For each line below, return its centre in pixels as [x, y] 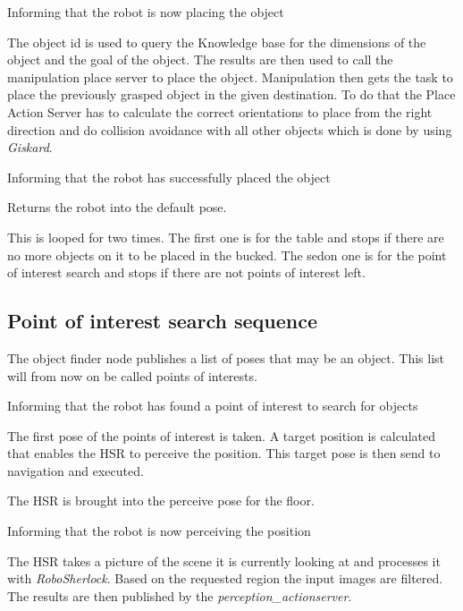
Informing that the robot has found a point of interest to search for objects [213, 406]
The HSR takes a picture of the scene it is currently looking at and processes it [224, 560]
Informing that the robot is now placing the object [146, 12]
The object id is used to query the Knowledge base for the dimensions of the [217, 42]
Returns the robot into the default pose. [117, 207]
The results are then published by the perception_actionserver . [180, 595]
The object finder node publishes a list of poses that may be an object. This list [226, 357]
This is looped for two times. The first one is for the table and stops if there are [226, 237]
